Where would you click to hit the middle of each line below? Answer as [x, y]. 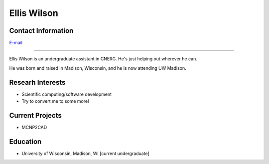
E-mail [16, 43]
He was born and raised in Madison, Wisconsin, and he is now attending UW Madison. [98, 68]
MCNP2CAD [34, 128]
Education [25, 141]
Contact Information [41, 31]
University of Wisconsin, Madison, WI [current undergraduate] [85, 153]
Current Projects [35, 115]
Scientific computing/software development [67, 94]
